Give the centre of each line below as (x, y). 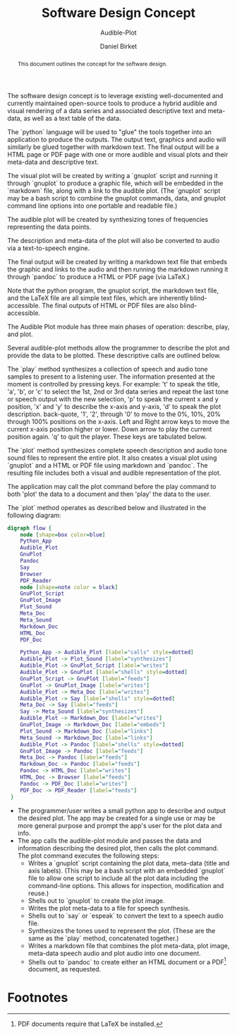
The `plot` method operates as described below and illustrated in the (107, 507)
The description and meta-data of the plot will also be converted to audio (114, 240)
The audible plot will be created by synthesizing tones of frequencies (108, 219)
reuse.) (38, 893)
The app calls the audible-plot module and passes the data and (109, 840)
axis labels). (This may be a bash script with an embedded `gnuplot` (127, 870)
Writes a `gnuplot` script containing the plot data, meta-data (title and (129, 863)
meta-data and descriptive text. (53, 162)
